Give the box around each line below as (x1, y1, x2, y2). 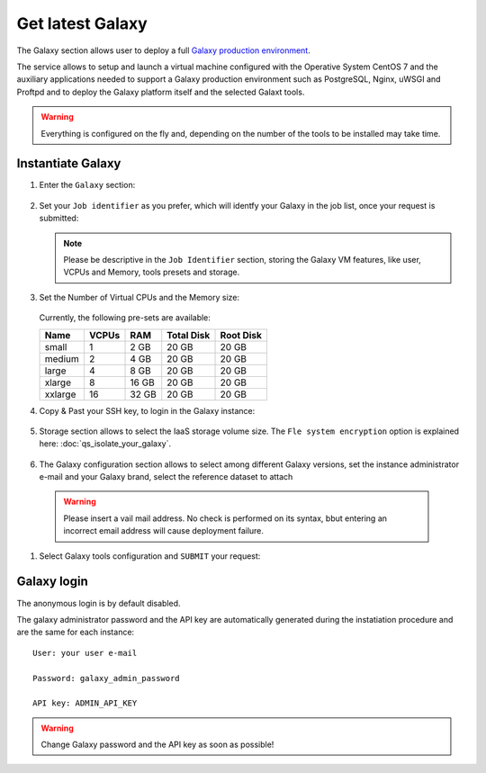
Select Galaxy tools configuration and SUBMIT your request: (39, 550, 261, 562)
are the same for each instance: (16, 626, 135, 638)
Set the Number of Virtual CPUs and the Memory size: (39, 292, 240, 302)
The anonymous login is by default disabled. (16, 598, 181, 608)
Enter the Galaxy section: (39, 180, 136, 191)
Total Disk (166, 328, 211, 341)
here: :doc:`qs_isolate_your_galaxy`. (39, 438, 171, 449)
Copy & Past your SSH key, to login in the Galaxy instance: (39, 405, 256, 416)
